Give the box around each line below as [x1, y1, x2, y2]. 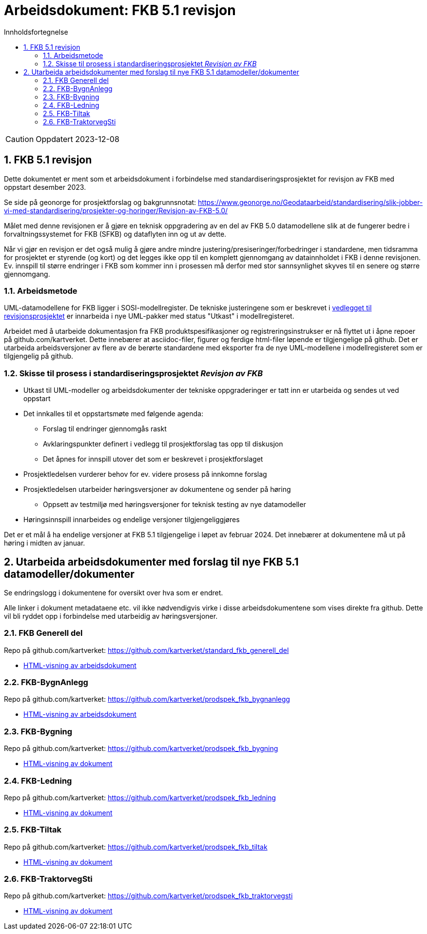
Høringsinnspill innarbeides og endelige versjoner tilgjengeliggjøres [23, 515, 240, 524]
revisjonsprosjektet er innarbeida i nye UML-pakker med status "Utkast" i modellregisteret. [4, 312, 294, 321]
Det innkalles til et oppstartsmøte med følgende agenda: [23, 409, 204, 418]
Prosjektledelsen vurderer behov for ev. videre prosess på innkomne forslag [23, 470, 267, 479]
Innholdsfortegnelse [4, 27, 68, 36]
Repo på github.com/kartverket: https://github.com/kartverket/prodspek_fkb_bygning [4, 744, 278, 753]
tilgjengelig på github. [4, 352, 74, 361]
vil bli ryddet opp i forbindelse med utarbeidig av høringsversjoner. [4, 611, 218, 620]
